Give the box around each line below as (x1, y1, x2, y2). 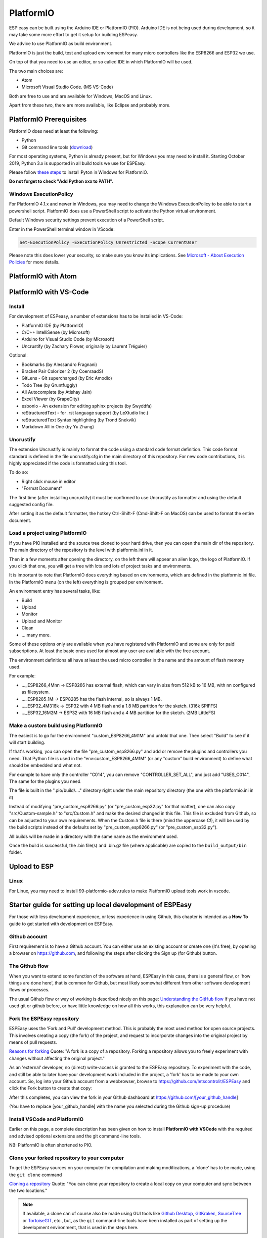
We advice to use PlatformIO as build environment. (9, 41, 113, 47)
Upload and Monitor (21, 618, 62, 624)
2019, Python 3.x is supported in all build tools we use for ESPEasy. (9, 160, 146, 166)
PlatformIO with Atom (9, 272, 77, 280)
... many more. (21, 632, 51, 638)
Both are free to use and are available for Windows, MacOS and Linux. (9, 93, 152, 99)
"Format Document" (21, 485, 63, 491)
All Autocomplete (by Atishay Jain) (21, 389, 92, 395)
